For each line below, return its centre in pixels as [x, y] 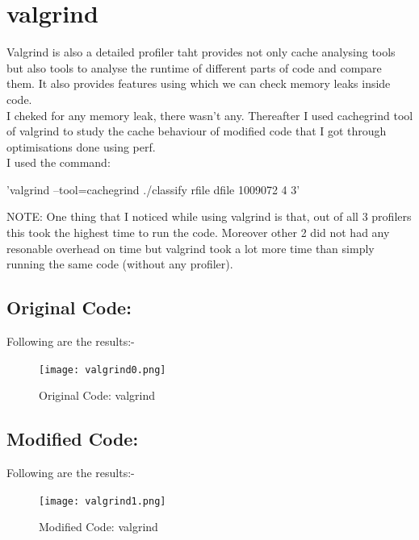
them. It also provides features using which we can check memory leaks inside [199, 83]
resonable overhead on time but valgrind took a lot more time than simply [191, 248]
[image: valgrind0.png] [103, 370]
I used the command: [59, 162]
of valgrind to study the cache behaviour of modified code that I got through [197, 131]
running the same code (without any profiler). [120, 264]
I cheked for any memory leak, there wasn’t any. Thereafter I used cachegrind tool [210, 115]
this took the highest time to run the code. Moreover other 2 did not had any [198, 233]
